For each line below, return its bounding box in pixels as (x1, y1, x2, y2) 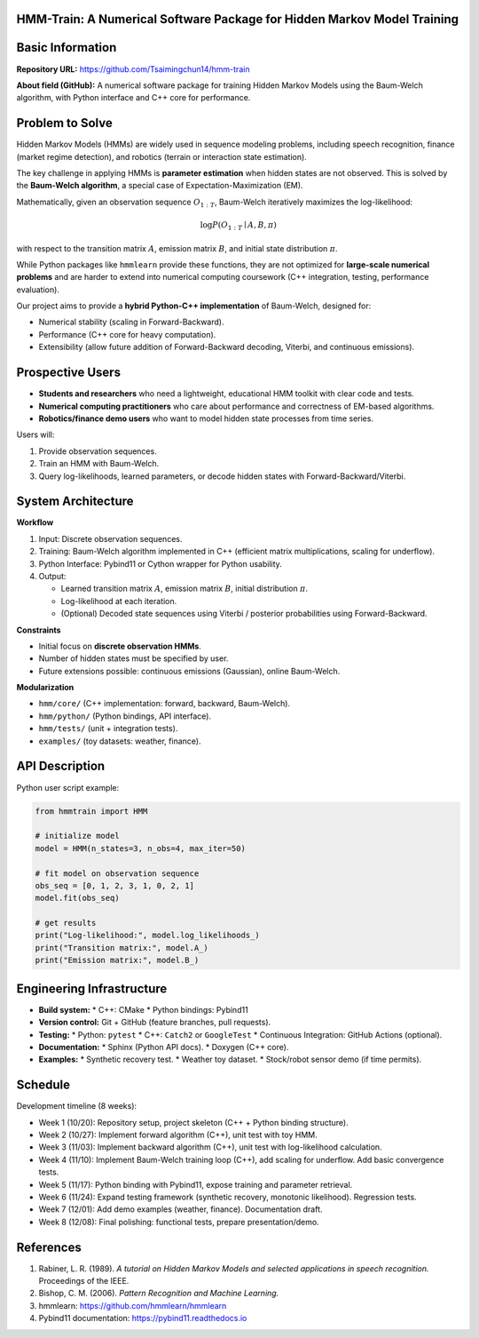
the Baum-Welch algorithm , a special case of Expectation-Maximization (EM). (16, 180, 303, 191)
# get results (35, 918, 97, 928)
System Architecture (16, 494, 134, 509)
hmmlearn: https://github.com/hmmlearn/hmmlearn (38, 1300, 227, 1310)
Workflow (16, 517, 54, 528)
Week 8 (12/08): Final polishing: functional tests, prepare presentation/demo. (38, 1216, 319, 1227)
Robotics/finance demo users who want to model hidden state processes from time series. (38, 413, 374, 424)
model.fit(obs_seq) (35, 893, 120, 904)
